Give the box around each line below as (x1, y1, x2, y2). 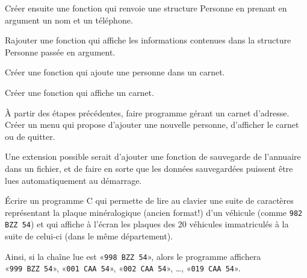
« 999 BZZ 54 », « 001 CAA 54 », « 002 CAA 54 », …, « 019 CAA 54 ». (5, 262, 241, 274)
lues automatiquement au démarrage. (5, 174, 142, 186)
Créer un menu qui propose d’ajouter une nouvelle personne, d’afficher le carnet (5, 118, 299, 131)
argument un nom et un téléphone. (5, 13, 133, 26)
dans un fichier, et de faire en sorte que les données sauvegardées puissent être (5, 162, 293, 174)
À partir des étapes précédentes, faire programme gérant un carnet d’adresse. (5, 106, 290, 119)
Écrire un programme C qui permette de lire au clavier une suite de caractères (5, 194, 294, 207)
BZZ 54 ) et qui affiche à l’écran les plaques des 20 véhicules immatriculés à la (5, 218, 289, 230)
